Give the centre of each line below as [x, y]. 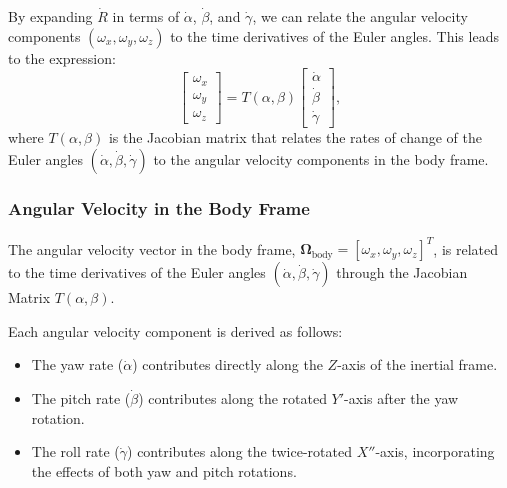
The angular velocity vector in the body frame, [152, 248]
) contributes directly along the [227, 364]
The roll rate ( [75, 451]
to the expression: [62, 57]
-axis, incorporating [435, 451]
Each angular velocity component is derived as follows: [175, 330]
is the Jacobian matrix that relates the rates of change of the [295, 136]
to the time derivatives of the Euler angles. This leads [334, 35]
